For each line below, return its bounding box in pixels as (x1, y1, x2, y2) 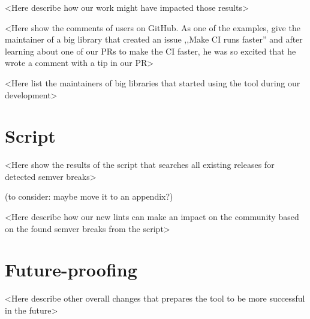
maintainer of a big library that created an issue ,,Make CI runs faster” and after (5, 33, 303, 46)
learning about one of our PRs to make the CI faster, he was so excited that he (5, 44, 296, 57)
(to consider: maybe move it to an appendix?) (5, 190, 173, 203)
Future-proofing (5, 257, 137, 282)
